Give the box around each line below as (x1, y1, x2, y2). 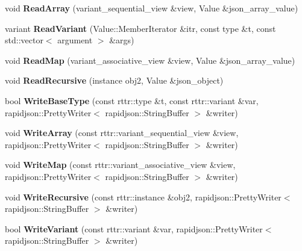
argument (57, 34, 93, 46)
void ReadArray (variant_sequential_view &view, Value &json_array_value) (5, 2, 298, 14)
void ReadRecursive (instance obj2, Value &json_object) (5, 74, 224, 87)
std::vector (5, 34, 43, 46)
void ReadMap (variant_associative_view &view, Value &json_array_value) (5, 54, 295, 66)
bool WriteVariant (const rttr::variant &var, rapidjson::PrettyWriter (5, 222, 263, 235)
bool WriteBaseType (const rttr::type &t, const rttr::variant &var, (5, 94, 259, 107)
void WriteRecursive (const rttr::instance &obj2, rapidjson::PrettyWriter (5, 190, 282, 203)
